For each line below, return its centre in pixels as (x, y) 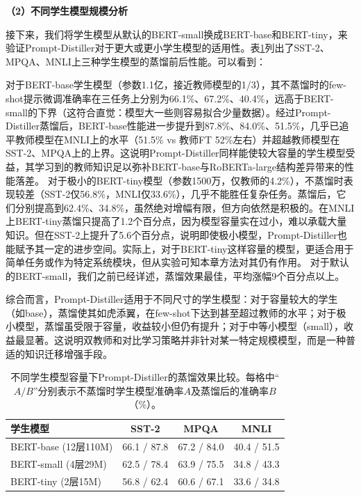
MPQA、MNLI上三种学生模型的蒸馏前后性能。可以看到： (136, 61)
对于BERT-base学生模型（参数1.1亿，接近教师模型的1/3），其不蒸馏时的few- (176, 85)
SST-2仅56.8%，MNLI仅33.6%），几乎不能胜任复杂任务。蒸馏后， (190, 194)
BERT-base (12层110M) (62, 446)
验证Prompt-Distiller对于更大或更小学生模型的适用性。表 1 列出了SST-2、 (168, 48)
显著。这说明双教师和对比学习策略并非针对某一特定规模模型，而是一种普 (190, 340)
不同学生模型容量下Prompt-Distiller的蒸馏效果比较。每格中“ (145, 377)
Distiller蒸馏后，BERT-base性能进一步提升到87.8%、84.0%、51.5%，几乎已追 (177, 126)
